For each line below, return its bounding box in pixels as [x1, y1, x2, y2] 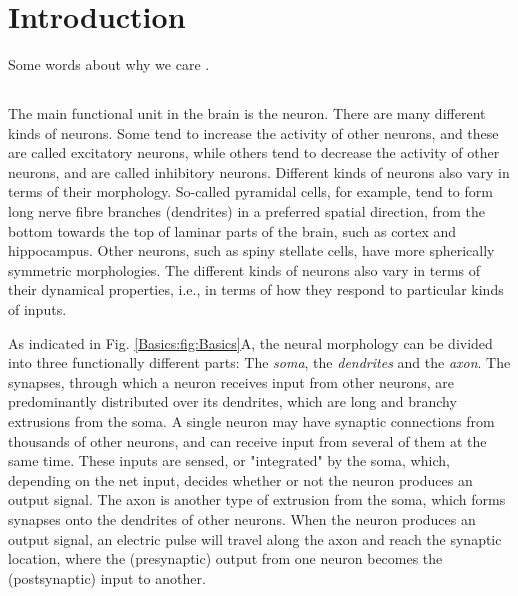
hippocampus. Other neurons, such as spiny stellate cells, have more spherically [8, 240, 495, 261]
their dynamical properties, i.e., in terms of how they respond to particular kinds [8, 279, 504, 300]
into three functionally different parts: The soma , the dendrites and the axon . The [8, 352, 511, 373]
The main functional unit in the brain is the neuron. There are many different [8, 103, 486, 124]
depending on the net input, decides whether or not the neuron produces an [8, 469, 473, 490]
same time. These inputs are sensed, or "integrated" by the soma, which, [8, 450, 450, 471]
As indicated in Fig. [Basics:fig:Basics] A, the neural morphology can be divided [8, 332, 493, 353]
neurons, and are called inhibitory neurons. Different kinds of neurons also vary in [8, 161, 510, 182]
